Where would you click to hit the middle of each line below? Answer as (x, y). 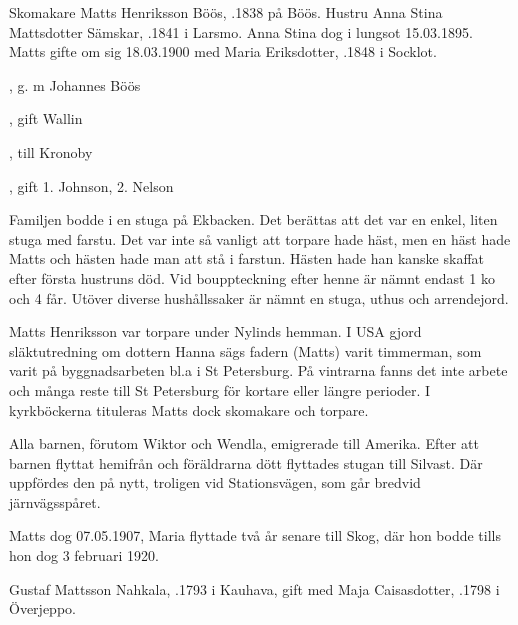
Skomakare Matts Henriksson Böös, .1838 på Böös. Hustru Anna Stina (226, 12)
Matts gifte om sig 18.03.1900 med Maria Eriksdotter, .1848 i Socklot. (223, 51)
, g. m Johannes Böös (75, 84)
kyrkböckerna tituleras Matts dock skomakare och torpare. (189, 409)
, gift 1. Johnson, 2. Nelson (91, 185)
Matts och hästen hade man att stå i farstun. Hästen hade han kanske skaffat (247, 258)
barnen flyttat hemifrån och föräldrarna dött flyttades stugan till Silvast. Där (246, 462)
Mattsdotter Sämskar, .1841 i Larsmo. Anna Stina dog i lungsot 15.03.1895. (241, 31)
